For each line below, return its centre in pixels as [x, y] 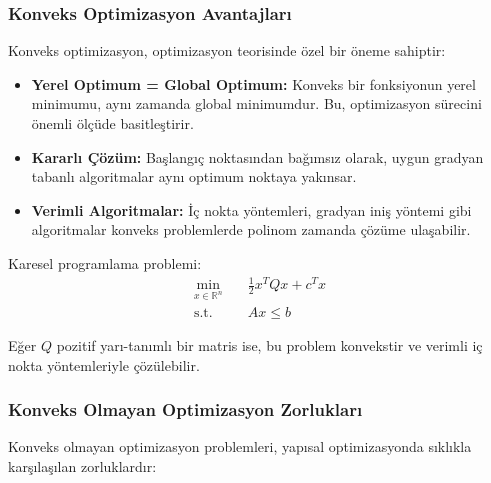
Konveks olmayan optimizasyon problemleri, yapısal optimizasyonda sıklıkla [240, 446]
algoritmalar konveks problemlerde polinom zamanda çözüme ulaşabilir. [251, 229]
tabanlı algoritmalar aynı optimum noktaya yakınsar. [194, 176]
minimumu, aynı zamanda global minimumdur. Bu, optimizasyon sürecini [256, 103]
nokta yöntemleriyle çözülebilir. [104, 364]
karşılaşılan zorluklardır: [82, 465]
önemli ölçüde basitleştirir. [112, 123]
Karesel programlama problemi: [105, 262]
